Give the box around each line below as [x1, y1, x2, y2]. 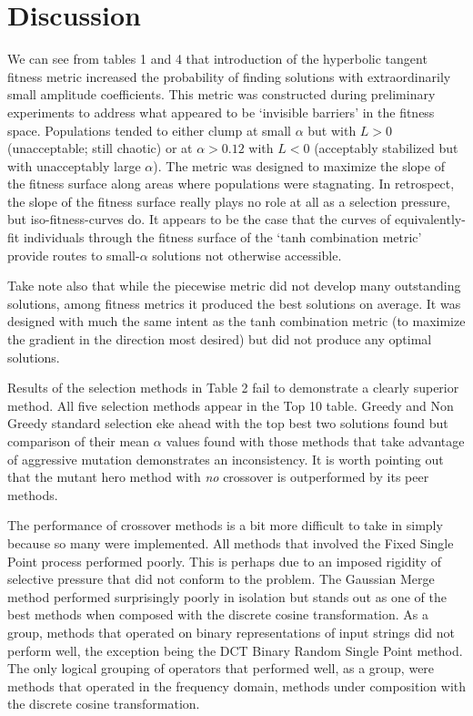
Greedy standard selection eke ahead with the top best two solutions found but [7, 414, 448, 433]
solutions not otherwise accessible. [152, 245, 342, 264]
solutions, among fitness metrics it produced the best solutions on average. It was [7, 293, 461, 312]
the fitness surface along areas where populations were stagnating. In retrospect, [7, 174, 455, 193]
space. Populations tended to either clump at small [7, 120, 291, 139]
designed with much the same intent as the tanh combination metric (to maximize [7, 312, 466, 331]
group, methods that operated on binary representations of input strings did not [7, 622, 455, 641]
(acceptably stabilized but [314, 138, 458, 158]
